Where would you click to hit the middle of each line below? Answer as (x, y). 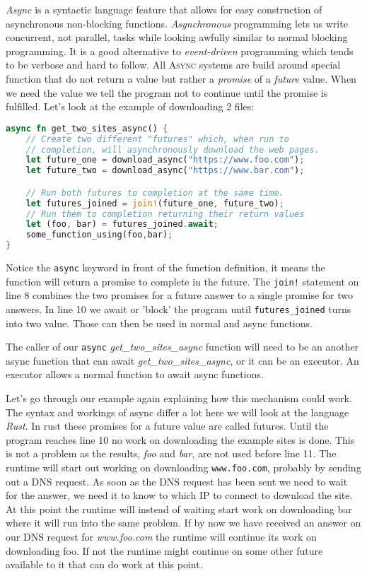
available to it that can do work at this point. (104, 564)
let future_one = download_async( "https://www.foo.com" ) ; (165, 160)
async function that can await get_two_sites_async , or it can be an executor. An (182, 360)
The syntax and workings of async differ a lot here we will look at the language (177, 412)
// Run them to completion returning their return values (165, 214)
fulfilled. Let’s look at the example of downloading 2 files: (130, 106)
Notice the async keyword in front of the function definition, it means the (165, 268)
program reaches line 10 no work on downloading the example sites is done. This (180, 439)
